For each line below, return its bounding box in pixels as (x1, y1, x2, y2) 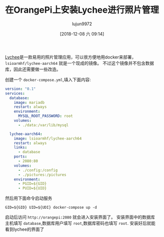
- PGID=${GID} (18, 181, 47, 186)
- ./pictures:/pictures (18, 172, 67, 177)
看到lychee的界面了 (5, 226, 44, 232)
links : (14, 145, 27, 150)
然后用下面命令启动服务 (5, 196, 52, 201)
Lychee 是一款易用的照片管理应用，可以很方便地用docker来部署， (5, 54, 136, 60)
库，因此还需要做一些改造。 (5, 66, 61, 72)
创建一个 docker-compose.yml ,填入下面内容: (5, 77, 91, 82)
